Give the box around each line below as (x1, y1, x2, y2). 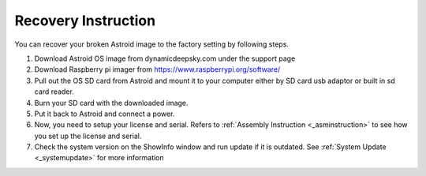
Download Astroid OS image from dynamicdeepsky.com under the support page (34, 54, 296, 63)
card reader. (34, 87, 74, 96)
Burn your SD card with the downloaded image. (34, 98, 189, 107)
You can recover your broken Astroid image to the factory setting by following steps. (14, 39, 290, 49)
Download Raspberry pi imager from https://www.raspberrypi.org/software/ (34, 65, 281, 74)
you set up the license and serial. (34, 131, 142, 140)
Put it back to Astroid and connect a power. (34, 109, 175, 118)
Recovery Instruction (14, 12, 156, 29)
